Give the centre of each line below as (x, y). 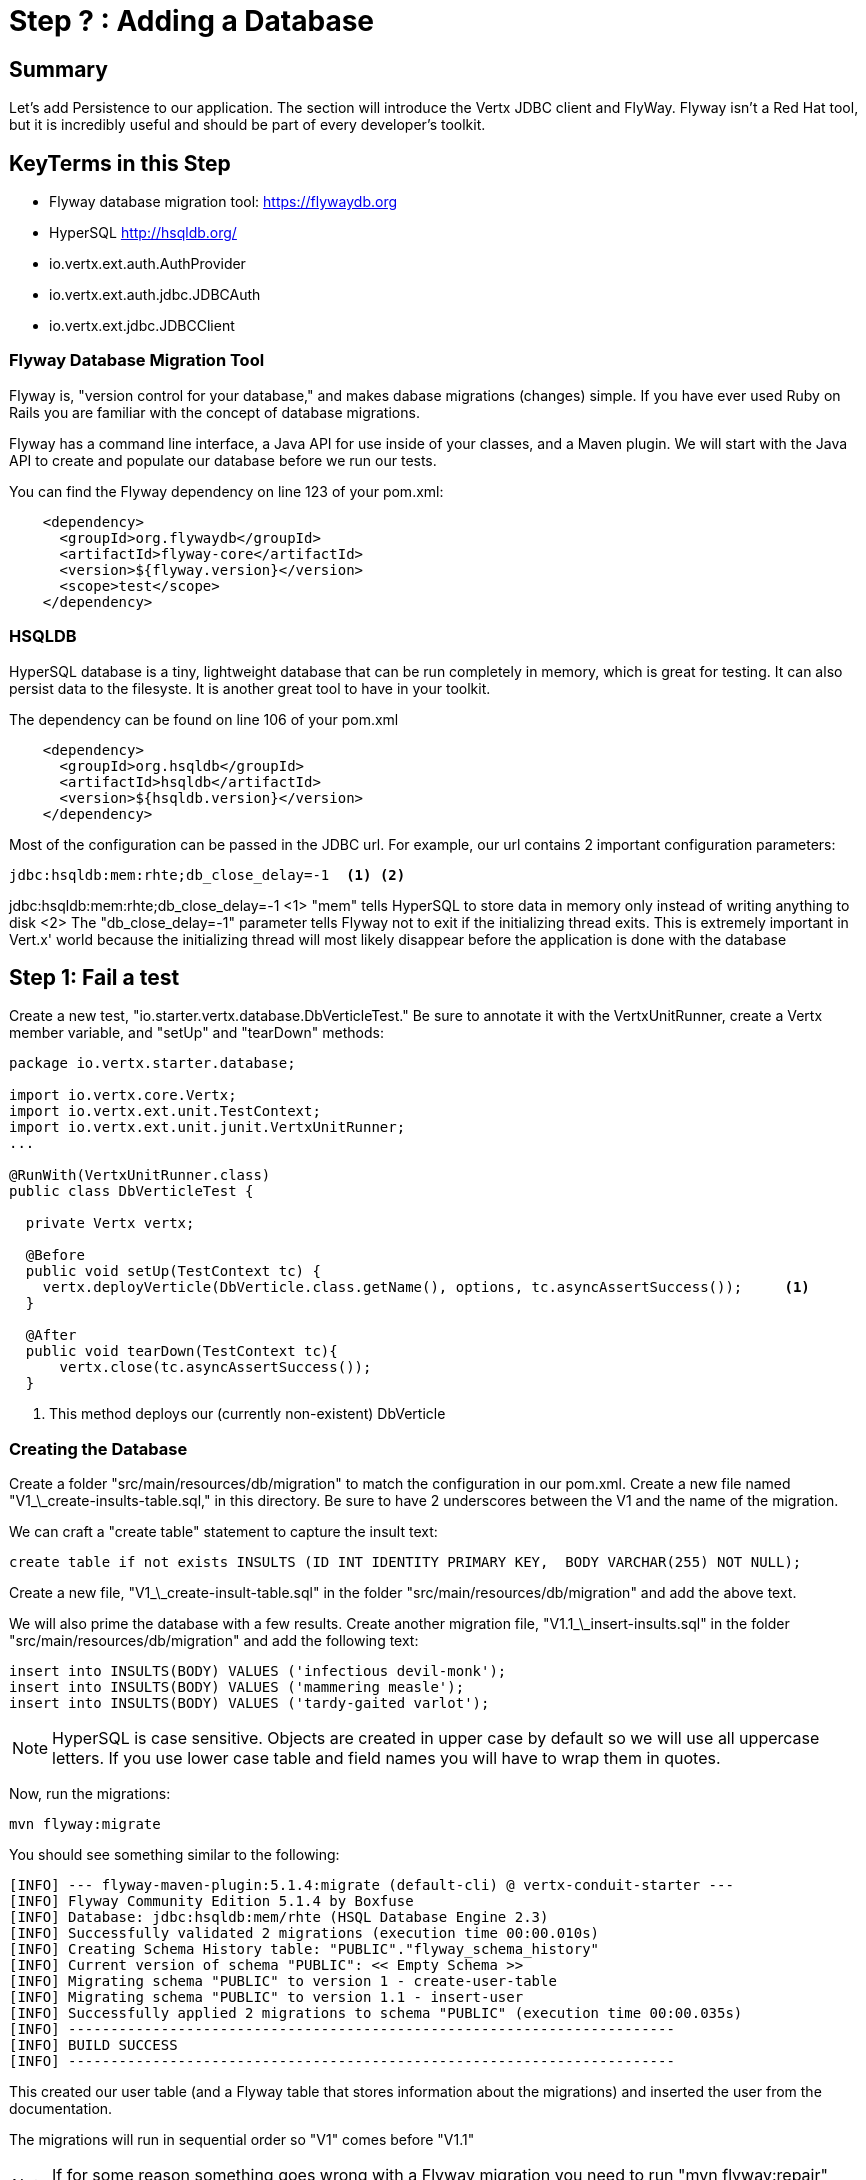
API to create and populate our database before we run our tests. (223, 460)
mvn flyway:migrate (85, 1824)
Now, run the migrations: (90, 1794)
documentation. (61, 2109)
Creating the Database (98, 1448)
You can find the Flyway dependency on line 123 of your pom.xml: (226, 491)
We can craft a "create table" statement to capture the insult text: (223, 1532)
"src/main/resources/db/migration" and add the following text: (214, 1641)
